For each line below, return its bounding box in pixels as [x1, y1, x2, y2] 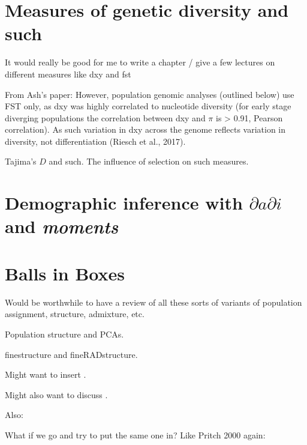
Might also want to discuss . [5, 388, 108, 401]
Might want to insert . [5, 368, 86, 381]
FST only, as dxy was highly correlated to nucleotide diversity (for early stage [5, 100, 291, 112]
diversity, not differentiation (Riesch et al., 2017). [5, 135, 186, 147]
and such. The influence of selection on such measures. [49, 155, 249, 168]
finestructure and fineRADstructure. [5, 348, 138, 360]
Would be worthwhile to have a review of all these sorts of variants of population [5, 295, 302, 308]
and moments [5, 214, 119, 239]
